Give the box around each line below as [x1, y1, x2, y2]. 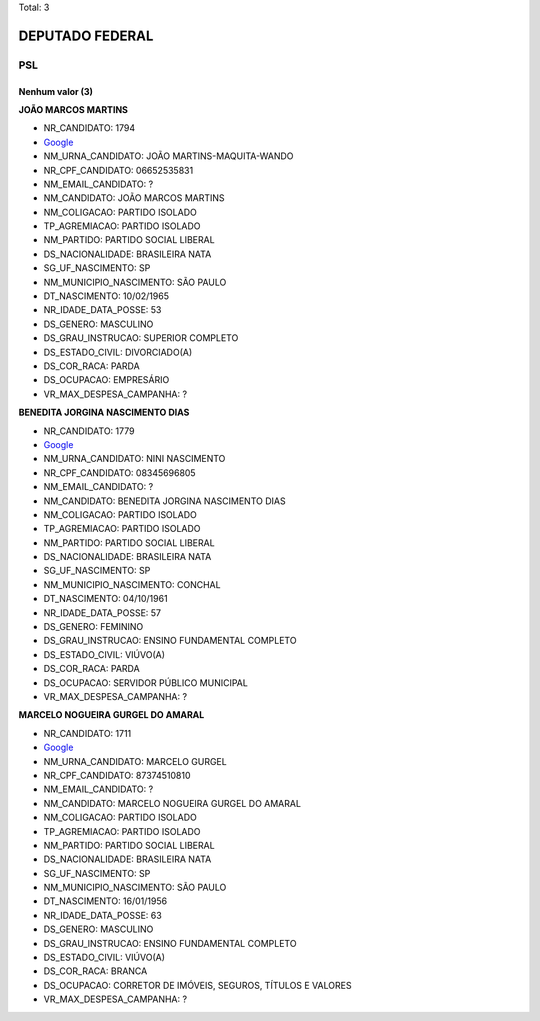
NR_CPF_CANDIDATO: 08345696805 [43, 466, 196, 479]
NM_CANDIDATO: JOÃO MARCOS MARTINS [43, 192, 225, 204]
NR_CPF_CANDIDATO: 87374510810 [43, 769, 191, 781]
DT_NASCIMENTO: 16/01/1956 [43, 895, 168, 907]
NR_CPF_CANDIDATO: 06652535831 [43, 164, 194, 176]
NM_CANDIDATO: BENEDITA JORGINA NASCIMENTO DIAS [43, 495, 286, 507]
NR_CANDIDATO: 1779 [43, 425, 135, 437]
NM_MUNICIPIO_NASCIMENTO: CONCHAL [43, 578, 221, 590]
